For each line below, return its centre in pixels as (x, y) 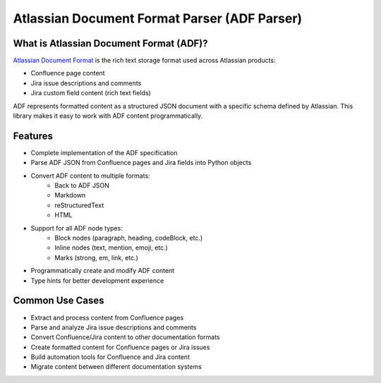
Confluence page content (68, 73)
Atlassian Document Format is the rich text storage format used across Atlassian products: (144, 61)
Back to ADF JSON (82, 186)
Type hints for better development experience (97, 280)
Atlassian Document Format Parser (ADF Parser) (158, 18)
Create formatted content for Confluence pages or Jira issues (120, 347)
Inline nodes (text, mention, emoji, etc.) (111, 248)
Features (33, 136)
